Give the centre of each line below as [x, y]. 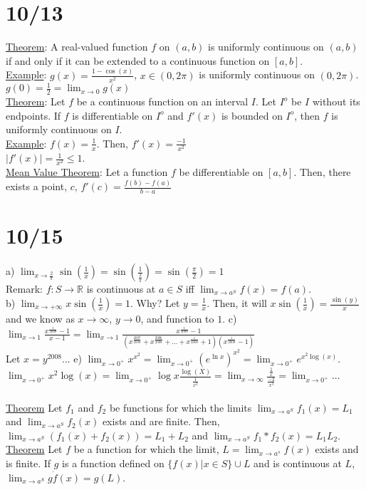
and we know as [40, 318]
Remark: [24, 289]
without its [336, 101]
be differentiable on [221, 172]
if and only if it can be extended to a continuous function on [138, 60]
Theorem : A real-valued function [77, 47]
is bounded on [252, 115]
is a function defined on [113, 463]
